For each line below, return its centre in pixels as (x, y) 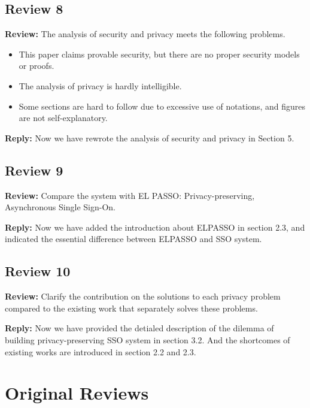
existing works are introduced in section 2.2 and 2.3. (101, 351)
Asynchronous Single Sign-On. (60, 207)
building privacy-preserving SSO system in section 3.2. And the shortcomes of (148, 339)
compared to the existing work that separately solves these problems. (131, 308)
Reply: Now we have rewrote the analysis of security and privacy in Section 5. (150, 137)
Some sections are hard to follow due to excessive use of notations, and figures (162, 106)
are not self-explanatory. (63, 118)
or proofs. (37, 66)
